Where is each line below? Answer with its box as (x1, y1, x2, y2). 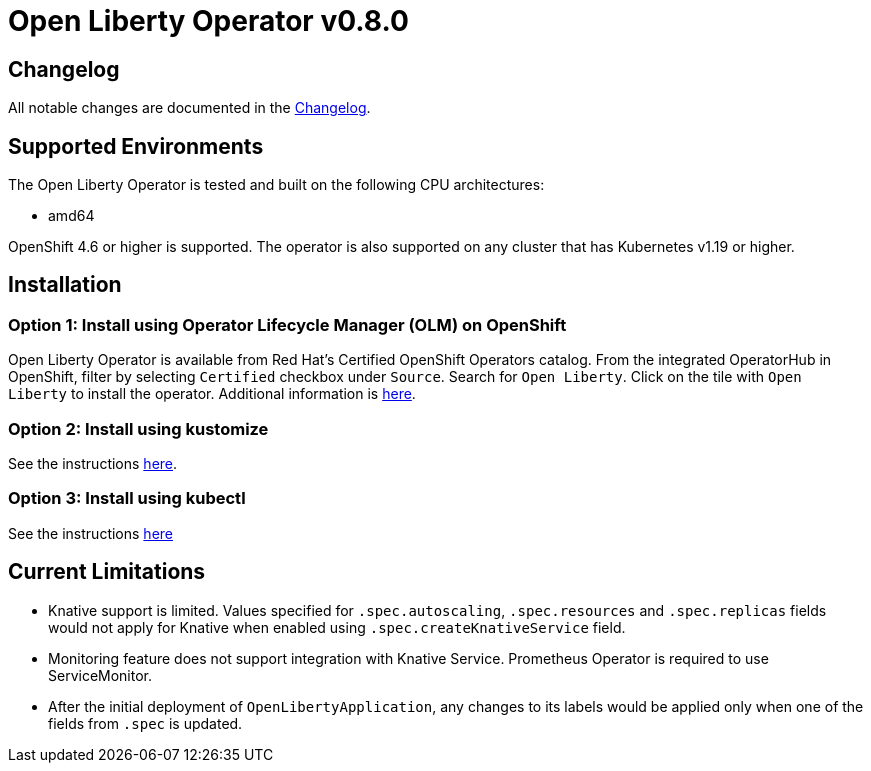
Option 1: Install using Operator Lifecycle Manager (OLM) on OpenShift (8, 314, 567, 335)
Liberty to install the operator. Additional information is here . (8, 385, 416, 403)
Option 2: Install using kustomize (8, 418, 269, 439)
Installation (8, 272, 122, 298)
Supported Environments (8, 133, 264, 159)
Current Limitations (8, 559, 206, 585)
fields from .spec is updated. (48, 714, 243, 732)
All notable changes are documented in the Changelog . (8, 99, 371, 117)
